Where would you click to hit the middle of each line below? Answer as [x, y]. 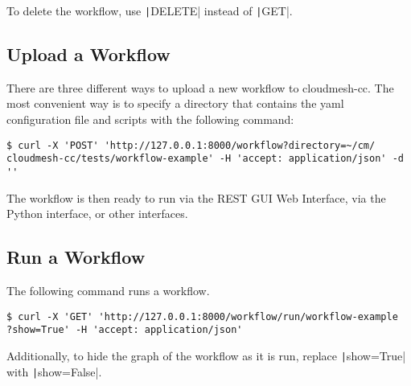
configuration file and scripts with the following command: [150, 119]
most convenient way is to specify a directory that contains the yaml [175, 103]
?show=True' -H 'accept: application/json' [125, 330]
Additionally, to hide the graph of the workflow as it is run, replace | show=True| [206, 355]
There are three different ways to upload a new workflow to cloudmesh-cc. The [200, 87]
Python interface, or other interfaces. [97, 214]
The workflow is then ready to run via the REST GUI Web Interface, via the [196, 197]
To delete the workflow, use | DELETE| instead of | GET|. [150, 10]
